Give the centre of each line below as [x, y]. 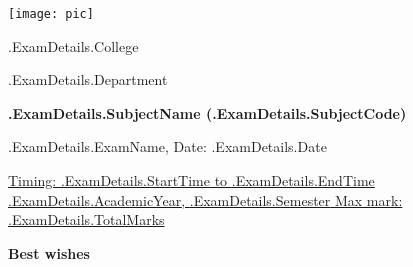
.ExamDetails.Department [88, 79]
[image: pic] [51, 14]
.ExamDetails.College [73, 45]
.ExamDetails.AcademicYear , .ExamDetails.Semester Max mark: [205, 199]
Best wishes [49, 252]
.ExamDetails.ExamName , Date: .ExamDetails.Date [167, 146]
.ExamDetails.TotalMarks [86, 219]
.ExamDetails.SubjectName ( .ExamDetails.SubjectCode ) [207, 112]
